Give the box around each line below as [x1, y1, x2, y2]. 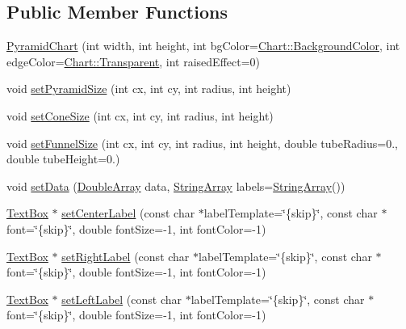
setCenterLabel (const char [61, 205, 195, 221]
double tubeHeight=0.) [6, 150, 120, 167]
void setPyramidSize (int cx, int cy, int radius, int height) [6, 80, 291, 97]
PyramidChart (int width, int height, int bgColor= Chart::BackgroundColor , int [6, 37, 400, 54]
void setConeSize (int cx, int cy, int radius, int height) [6, 107, 274, 124]
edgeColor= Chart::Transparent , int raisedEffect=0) [6, 53, 261, 70]
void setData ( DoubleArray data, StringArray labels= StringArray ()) [6, 177, 345, 194]
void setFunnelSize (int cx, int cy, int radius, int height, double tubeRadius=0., [6, 134, 398, 151]
